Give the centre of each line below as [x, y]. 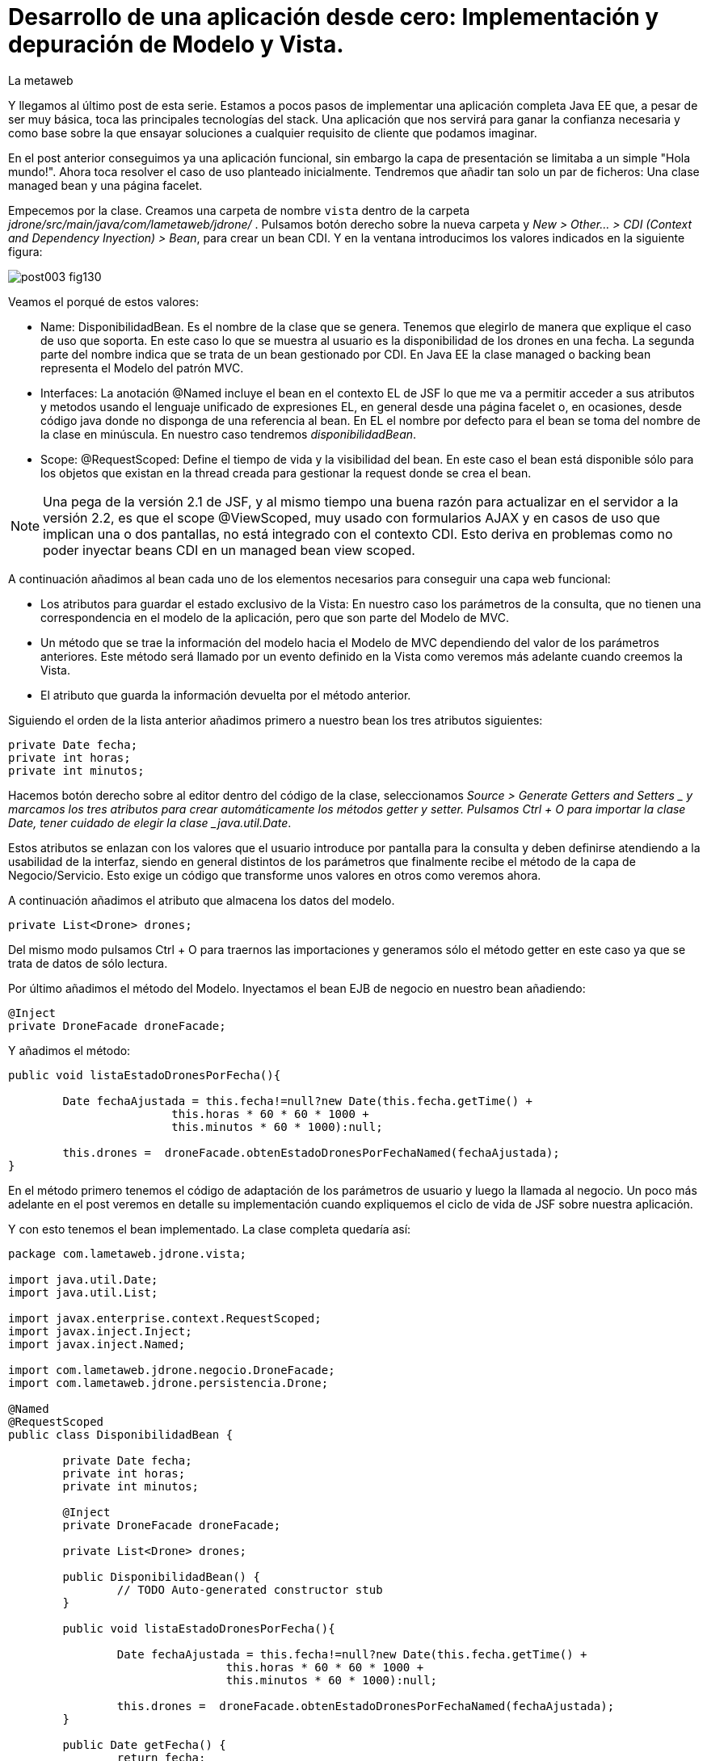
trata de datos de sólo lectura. [88, 963]
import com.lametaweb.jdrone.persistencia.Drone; [168, 1383]
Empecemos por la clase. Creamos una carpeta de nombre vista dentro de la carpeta [239, 210]
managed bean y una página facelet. [105, 185]
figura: [25, 251]
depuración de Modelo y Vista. [176, 44]
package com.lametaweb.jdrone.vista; [128, 1253]
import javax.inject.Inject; [100, 1331]
